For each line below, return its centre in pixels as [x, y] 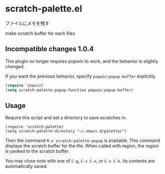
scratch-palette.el [44, 9]
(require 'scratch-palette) [35, 127]
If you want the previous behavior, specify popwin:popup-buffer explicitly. [81, 76]
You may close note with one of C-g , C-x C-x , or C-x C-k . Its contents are [80, 161]
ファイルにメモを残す [27, 23]
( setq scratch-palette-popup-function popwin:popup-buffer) [69, 90]
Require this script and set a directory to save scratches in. [66, 118]
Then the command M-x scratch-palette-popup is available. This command [83, 140]
